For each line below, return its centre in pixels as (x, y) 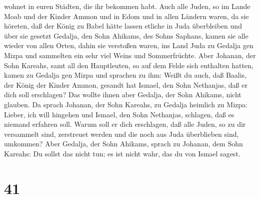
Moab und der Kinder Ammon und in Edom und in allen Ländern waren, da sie (126, 16)
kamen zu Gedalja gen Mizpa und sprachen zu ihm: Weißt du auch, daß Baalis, (125, 75)
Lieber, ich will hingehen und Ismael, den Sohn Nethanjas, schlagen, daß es (119, 114)
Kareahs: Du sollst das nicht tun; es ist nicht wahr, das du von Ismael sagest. (122, 153)
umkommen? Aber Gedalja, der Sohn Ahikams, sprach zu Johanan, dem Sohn (123, 144)
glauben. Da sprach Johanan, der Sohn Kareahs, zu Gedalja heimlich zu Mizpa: (126, 104)
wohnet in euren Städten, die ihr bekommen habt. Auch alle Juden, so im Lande (127, 6)
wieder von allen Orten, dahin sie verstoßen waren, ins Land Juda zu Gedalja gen (129, 45)
